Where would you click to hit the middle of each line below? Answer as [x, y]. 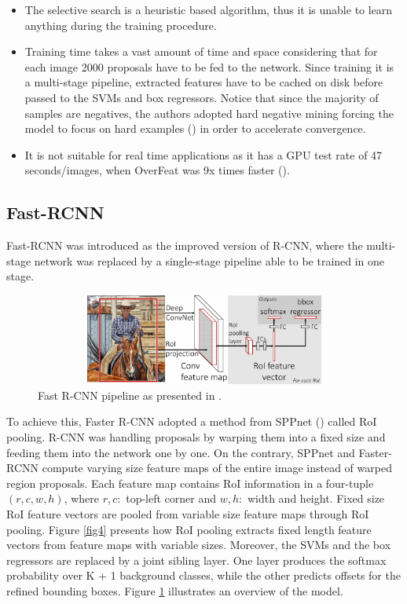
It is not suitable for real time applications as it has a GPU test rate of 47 [203, 154]
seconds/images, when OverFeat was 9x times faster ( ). [157, 170]
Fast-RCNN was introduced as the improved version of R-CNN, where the [185, 245]
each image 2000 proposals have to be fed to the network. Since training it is [209, 66]
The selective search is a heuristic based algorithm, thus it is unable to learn [209, 9]
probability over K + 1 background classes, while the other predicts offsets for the [203, 575]
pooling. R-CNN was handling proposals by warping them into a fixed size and [196, 437]
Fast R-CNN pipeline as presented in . [130, 395]
